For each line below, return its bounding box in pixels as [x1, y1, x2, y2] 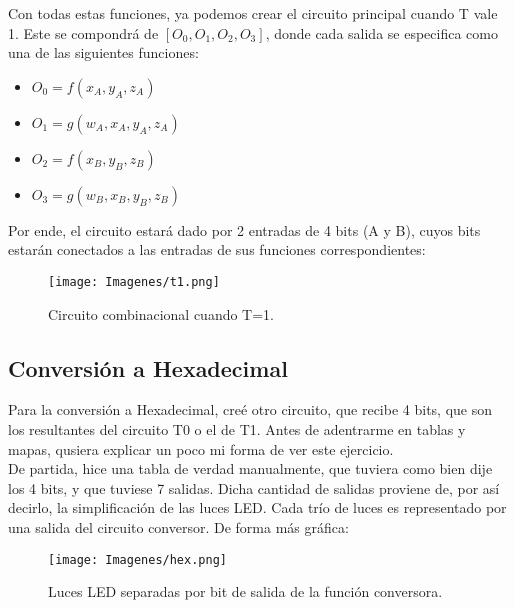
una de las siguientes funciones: [8, 42, 199, 63]
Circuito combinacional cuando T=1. [48, 303, 275, 324]
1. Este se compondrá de [8, 22, 159, 43]
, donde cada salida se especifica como [265, 22, 498, 43]
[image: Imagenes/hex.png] [48, 552, 227, 567]
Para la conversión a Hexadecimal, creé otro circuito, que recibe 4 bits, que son [8, 399, 493, 420]
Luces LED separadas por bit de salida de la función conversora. [48, 581, 443, 602]
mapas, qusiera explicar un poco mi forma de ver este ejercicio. [8, 438, 394, 459]
